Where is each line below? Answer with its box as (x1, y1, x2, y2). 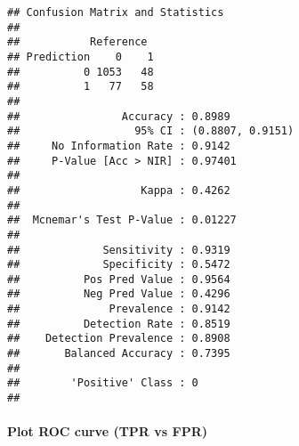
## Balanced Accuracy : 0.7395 (7, 347, 230, 361)
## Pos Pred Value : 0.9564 (7, 272, 230, 286)
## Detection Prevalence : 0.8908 (7, 332, 230, 345)
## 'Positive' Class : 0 (7, 377, 198, 390)
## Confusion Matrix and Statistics (7, 6, 224, 19)
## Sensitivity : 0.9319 (7, 243, 230, 256)
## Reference (7, 36, 148, 49)
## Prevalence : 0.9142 (7, 303, 230, 316)
